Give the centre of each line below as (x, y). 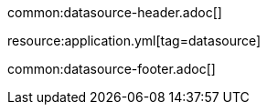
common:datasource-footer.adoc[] (112, 69)
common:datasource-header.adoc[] (115, 12)
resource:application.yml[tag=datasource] (134, 41)
